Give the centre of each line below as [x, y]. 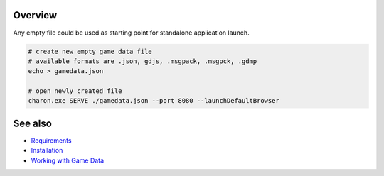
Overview [35, 15]
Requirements [51, 140]
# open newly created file [75, 91]
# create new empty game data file [90, 51]
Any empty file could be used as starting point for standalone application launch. [131, 33]
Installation [47, 150]
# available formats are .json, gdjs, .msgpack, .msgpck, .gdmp [143, 61]
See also [33, 123]
